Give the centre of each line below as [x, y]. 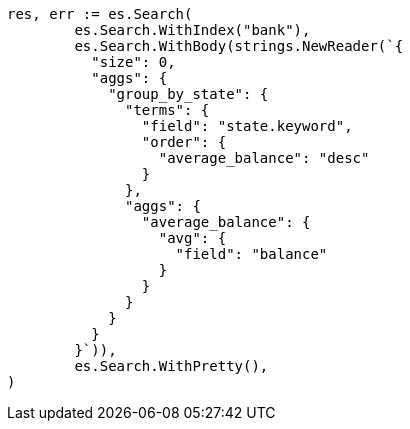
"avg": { [192, 238]
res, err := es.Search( [100, 14]
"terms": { [167, 110]
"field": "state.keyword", [247, 126]
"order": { [184, 142]
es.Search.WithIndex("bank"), [192, 30]
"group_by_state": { [188, 94]
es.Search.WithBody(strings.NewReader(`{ [239, 46]
